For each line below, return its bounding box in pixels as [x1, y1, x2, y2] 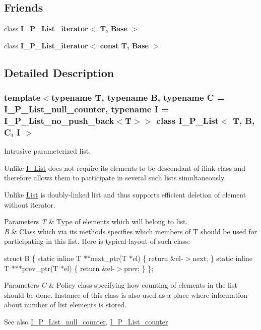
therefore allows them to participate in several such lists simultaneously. [4, 172, 226, 183]
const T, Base [100, 40, 149, 50]
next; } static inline [192, 252, 252, 263]
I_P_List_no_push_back [4, 114, 114, 126]
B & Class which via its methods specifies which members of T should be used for [4, 226, 257, 236]
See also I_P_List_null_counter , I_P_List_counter [4, 316, 168, 326]
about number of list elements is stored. [4, 299, 127, 310]
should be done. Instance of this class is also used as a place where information [4, 289, 247, 300]
